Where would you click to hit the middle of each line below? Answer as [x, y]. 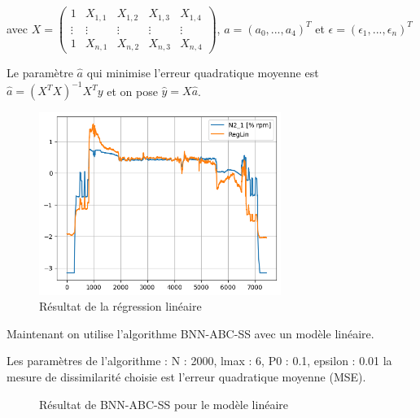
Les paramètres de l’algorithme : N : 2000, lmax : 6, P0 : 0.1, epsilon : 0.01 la [199, 361]
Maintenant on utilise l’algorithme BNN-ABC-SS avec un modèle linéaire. [190, 333]
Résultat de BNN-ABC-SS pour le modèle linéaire [164, 404]
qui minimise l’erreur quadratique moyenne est [203, 73]
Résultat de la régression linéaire [120, 306]
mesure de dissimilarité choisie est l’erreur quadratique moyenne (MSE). [186, 377]
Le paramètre [40, 73]
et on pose [132, 91]
